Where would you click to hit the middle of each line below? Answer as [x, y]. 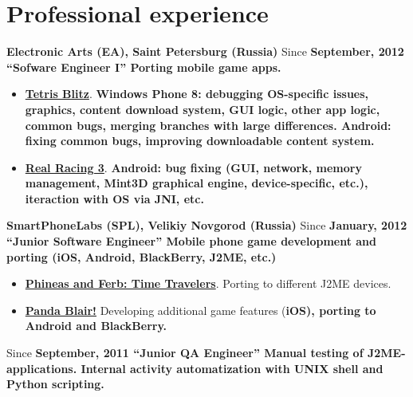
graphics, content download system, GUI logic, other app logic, [203, 109]
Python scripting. [55, 384]
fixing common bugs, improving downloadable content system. [200, 141]
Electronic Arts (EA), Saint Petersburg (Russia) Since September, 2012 [205, 51]
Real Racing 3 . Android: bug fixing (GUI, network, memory [193, 167]
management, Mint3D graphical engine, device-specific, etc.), [197, 183]
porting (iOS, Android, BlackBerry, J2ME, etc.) [142, 256]
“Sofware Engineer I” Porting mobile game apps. [144, 67]
